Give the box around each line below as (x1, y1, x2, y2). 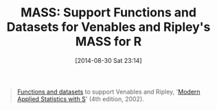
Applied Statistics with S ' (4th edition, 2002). (16, 94, 144, 103)
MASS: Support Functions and (20, 5, 197, 20)
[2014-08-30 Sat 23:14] (75, 56, 142, 64)
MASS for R (75, 34, 142, 49)
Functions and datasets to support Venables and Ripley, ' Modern (16, 87, 201, 96)
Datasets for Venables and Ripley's (6, 19, 211, 35)
